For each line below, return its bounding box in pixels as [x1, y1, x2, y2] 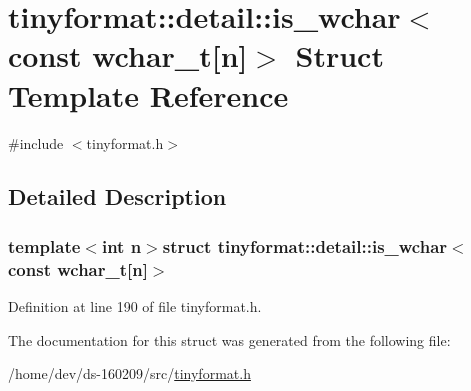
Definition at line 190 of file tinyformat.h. [8, 296, 262, 317]
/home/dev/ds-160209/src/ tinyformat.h [8, 363, 251, 384]
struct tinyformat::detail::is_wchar [162, 233, 448, 258]
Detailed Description [8, 181, 227, 212]
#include [8, 132, 64, 153]
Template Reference [8, 74, 289, 115]
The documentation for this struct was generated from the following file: [8, 329, 451, 350]
